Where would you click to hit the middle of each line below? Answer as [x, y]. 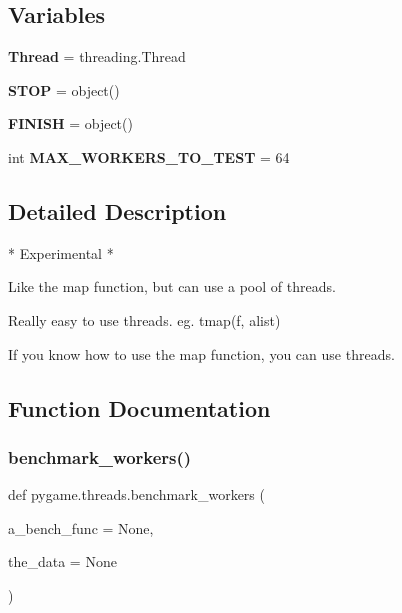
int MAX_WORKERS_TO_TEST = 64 [149, 156]
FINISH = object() [70, 123]
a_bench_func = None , [81, 527]
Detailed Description [117, 210]
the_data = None [62, 561]
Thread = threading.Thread [97, 56]
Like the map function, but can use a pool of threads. [172, 286]
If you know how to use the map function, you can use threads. [201, 353]
